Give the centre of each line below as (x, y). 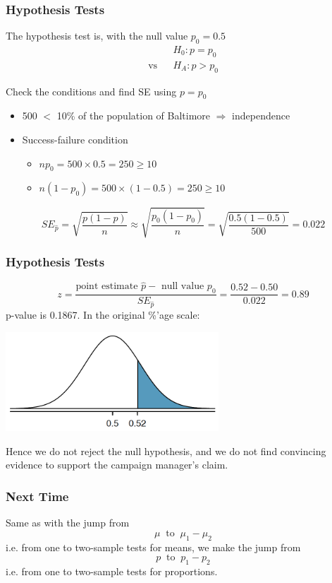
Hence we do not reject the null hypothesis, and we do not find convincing (166, 450)
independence (261, 116)
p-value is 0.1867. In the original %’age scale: (103, 315)
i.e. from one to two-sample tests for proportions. (112, 571)
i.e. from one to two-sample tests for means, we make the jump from (153, 547)
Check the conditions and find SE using (91, 91)
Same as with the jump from (68, 523)
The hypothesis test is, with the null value (97, 36)
